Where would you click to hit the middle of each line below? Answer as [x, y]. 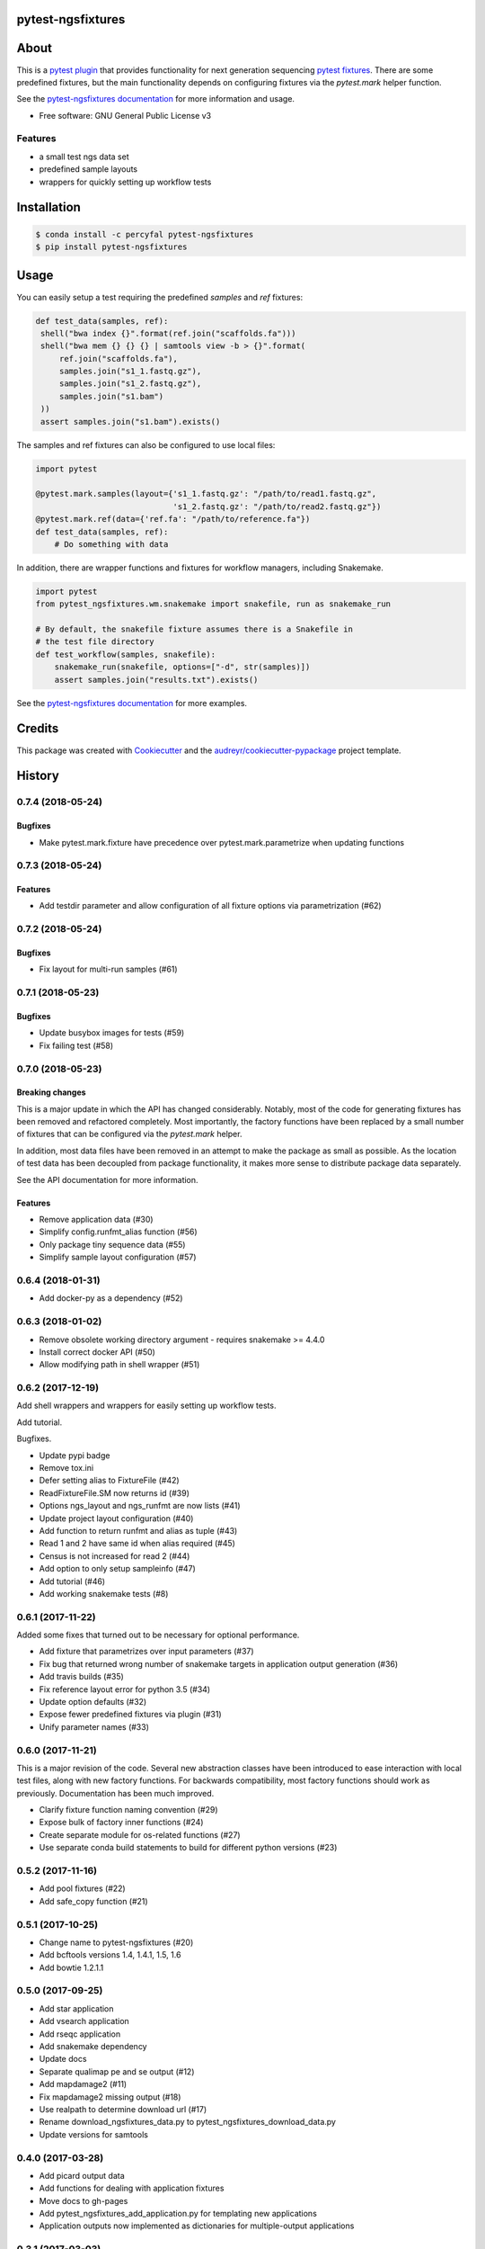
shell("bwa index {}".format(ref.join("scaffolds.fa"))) [168, 333]
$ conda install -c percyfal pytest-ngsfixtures [145, 234]
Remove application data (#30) [96, 1220]
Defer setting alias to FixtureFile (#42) [109, 1481]
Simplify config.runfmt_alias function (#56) [118, 1232]
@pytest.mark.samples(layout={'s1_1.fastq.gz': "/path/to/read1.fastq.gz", [206, 494]
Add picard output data [82, 2175]
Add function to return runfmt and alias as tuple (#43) [138, 1530]
